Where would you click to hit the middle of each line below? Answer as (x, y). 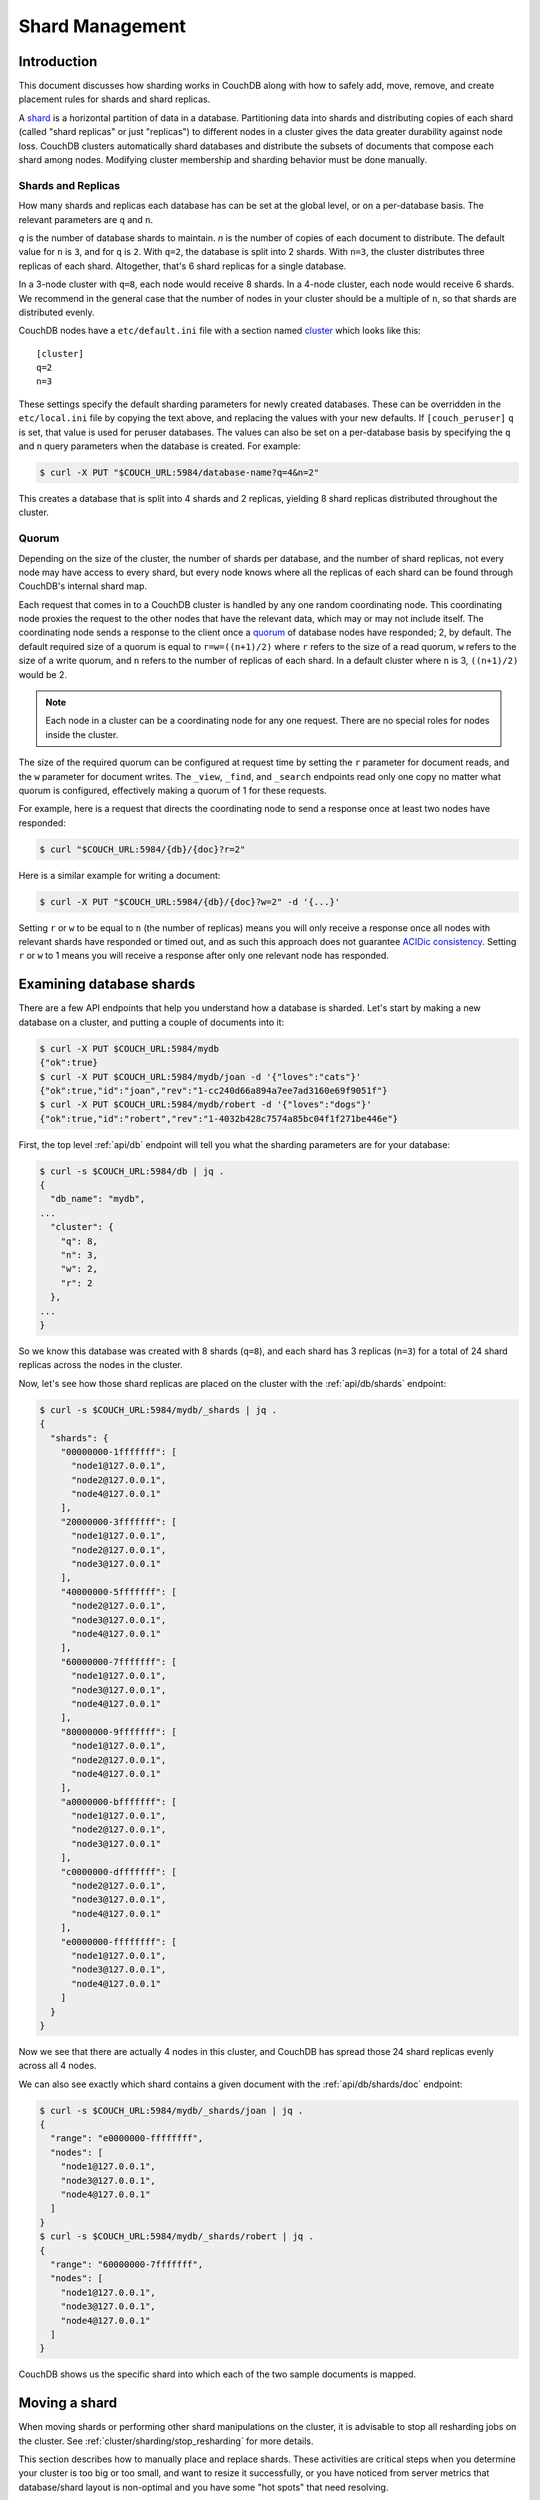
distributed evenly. (56, 312)
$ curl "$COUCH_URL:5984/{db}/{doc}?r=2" (142, 849)
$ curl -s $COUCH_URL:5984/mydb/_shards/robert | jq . (176, 2236)
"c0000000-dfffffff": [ (118, 1871)
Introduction (58, 61)
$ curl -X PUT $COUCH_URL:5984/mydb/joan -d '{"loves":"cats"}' (200, 1076)
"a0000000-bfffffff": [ (118, 1801)
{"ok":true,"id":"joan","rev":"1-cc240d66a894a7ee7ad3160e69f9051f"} (213, 1090)
